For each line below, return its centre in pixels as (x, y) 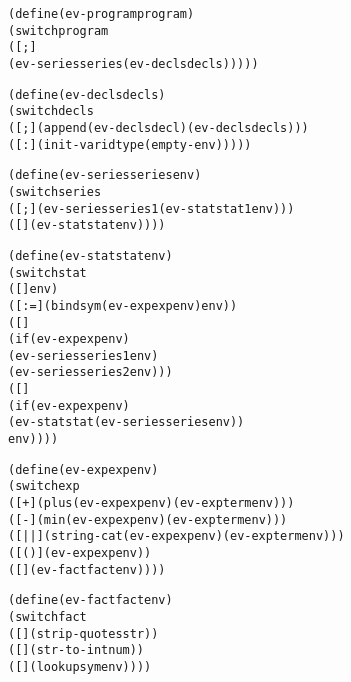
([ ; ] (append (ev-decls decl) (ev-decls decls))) (158, 127)
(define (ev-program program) (101, 14)
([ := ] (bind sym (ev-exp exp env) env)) (123, 305)
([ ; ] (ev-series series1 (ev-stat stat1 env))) (151, 208)
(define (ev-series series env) (105, 175)
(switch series (55, 191)
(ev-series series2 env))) (90, 372)
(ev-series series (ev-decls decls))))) (133, 63)
